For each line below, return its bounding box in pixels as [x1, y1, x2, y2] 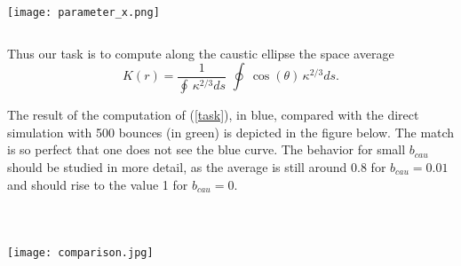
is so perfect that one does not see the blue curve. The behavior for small [7, 140, 406, 159]
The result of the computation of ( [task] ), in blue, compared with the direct [7, 106, 419, 124]
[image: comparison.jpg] [7, 246, 154, 259]
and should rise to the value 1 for [7, 175, 188, 193]
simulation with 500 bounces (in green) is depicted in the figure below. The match [7, 122, 455, 141]
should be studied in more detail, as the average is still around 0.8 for [7, 157, 386, 176]
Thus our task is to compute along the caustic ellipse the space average [7, 43, 394, 62]
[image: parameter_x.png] [7, 6, 160, 19]
